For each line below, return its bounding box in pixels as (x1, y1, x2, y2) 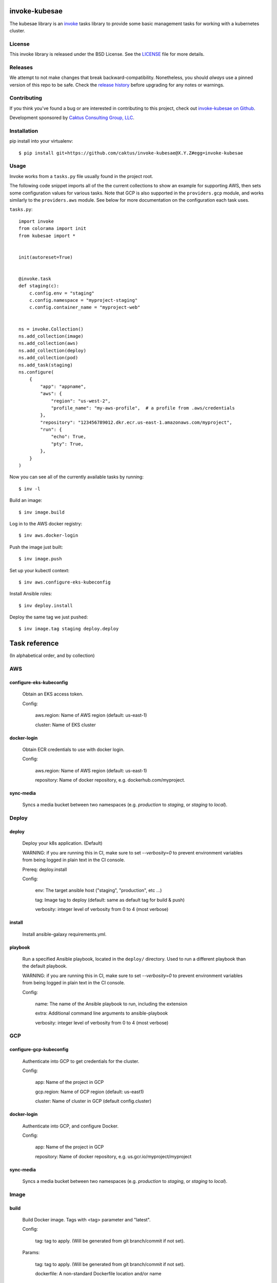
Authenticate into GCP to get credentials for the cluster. (22, 1058, 140, 1064)
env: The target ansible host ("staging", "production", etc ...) (35, 887, 162, 893)
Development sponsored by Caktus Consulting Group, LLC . (9, 114, 134, 121)
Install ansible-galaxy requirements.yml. (22, 931, 107, 937)
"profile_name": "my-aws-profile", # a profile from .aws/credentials (51, 405, 235, 411)
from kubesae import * (18, 232, 76, 239)
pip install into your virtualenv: (9, 138, 73, 144)
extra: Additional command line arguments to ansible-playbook (35, 1010, 168, 1016)
